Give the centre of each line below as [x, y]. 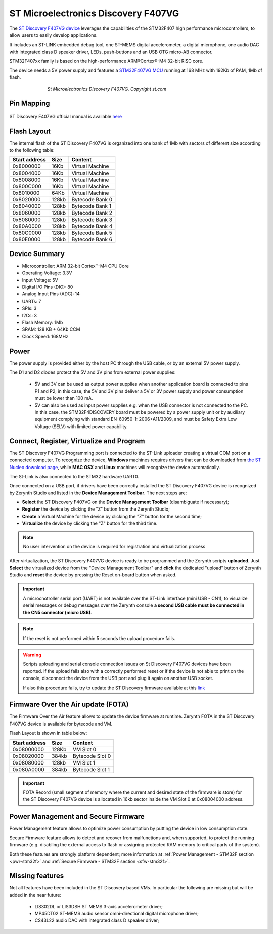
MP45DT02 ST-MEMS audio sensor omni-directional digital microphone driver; [117, 913]
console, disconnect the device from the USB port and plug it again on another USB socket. [118, 678]
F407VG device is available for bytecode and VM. [61, 724]
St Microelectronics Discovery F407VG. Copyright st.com [107, 89]
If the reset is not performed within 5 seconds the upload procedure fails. [99, 638]
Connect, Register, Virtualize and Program [77, 441]
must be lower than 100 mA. [64, 398]
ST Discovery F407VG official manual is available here [66, 116]
